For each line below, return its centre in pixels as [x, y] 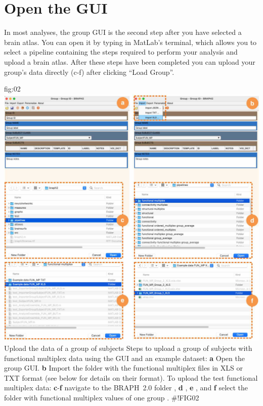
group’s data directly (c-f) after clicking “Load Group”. [89, 72]
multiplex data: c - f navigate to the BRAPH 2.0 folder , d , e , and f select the [126, 388]
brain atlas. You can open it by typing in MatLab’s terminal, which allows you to [130, 42]
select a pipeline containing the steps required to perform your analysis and [121, 52]
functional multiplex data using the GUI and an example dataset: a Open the [124, 358]
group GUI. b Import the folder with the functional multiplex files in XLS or [123, 368]
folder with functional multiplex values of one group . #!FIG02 [102, 397]
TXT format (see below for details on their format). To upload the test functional [131, 377]
